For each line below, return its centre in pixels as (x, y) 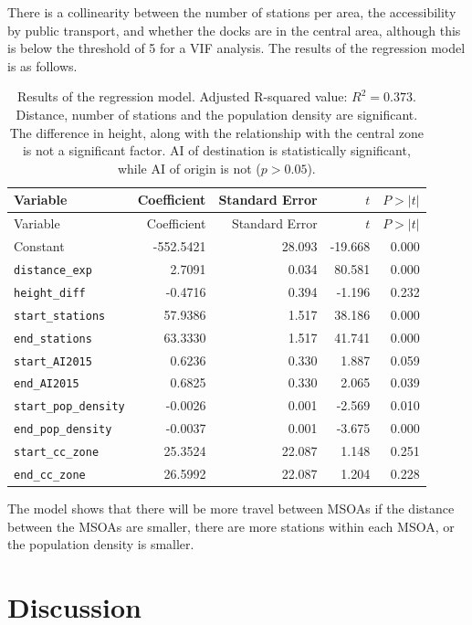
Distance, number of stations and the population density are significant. (217, 114)
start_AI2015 (53, 361)
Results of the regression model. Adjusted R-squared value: (182, 96)
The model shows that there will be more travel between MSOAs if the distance (231, 508)
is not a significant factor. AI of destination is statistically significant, (216, 150)
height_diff (50, 293)
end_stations (53, 339)
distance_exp (53, 270)
